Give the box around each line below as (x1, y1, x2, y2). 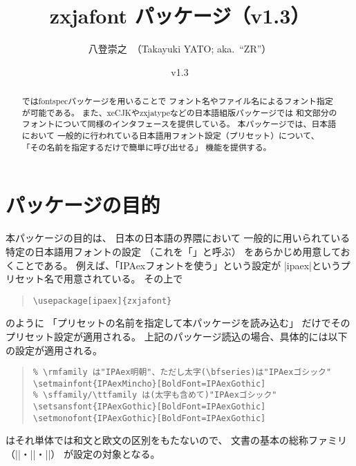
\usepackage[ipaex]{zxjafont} (32, 295, 172, 306)
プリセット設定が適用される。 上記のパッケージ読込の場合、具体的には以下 (6, 329, 348, 343)
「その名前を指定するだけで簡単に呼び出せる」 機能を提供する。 (21, 141, 272, 153)
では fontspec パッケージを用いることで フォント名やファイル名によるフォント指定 (21, 95, 333, 107)
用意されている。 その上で (63, 271, 183, 286)
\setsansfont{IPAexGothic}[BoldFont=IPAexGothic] (32, 402, 266, 412)
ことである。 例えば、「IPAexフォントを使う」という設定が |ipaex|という (15, 258, 341, 272)
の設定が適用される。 (6, 342, 102, 357)
